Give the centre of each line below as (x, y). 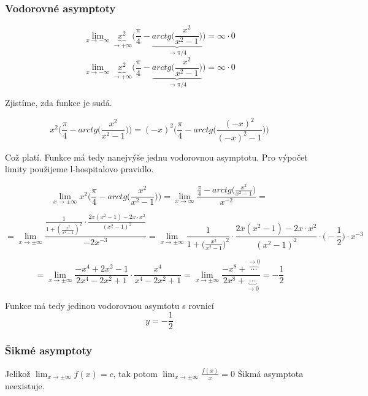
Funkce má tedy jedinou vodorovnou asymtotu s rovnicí (109, 305)
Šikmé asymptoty (49, 350)
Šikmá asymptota (270, 373)
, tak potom (135, 373)
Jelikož (18, 373)
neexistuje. (25, 385)
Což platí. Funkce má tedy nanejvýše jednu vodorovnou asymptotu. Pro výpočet (156, 157)
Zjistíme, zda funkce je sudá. (59, 103)
